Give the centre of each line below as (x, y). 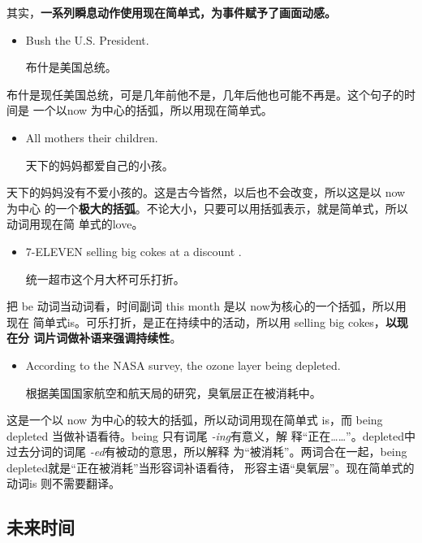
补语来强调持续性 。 (130, 338)
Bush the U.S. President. (87, 39)
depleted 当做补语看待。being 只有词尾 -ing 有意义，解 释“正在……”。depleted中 (211, 435)
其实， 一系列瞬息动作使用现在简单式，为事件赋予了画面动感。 (171, 12)
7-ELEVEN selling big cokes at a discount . (133, 251)
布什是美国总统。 (71, 67)
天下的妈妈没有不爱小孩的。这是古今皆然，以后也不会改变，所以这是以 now (206, 192)
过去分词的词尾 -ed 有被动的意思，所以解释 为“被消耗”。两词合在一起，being (207, 452)
